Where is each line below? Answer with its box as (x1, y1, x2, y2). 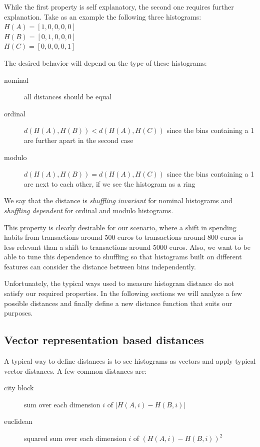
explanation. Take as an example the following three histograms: (4, 11, 201, 22)
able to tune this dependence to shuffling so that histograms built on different (4, 251, 242, 262)
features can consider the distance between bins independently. (4, 261, 196, 271)
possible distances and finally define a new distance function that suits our (4, 297, 232, 308)
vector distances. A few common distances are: (4, 365, 146, 376)
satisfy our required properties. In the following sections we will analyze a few (4, 288, 242, 299)
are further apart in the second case (24, 134, 133, 145)
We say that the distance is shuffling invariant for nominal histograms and (4, 195, 232, 206)
